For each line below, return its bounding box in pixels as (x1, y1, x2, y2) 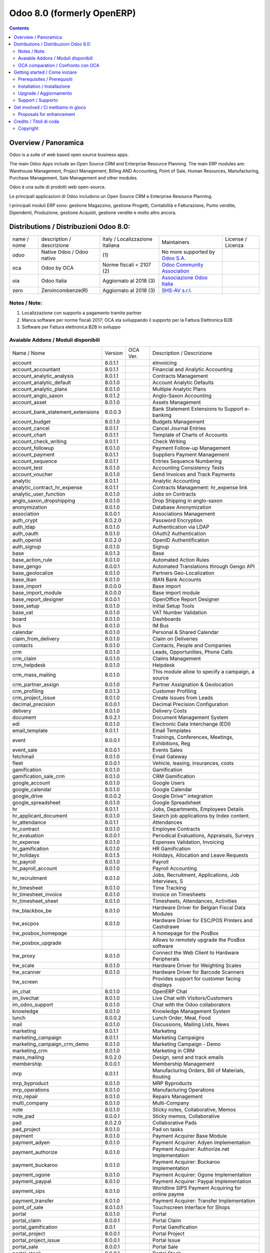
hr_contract (12, 825, 39, 832)
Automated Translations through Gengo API (152, 563, 255, 570)
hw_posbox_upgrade (12, 940, 62, 947)
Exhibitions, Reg (152, 740, 190, 747)
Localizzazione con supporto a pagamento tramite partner (21, 310, 142, 316)
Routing (152, 1073, 171, 1080)
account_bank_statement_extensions (12, 408, 99, 415)
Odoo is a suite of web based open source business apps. (9, 151, 129, 157)
